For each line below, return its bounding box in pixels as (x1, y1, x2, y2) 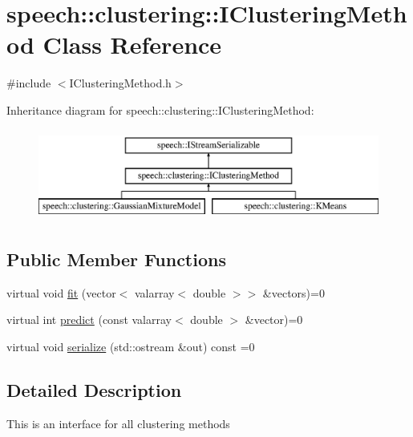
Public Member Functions (6, 246, 226, 271)
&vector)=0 (245, 311, 303, 328)
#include (6, 75, 51, 91)
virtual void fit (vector (6, 284, 116, 301)
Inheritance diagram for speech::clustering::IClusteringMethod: (6, 101, 314, 118)
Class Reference (43, 28, 222, 61)
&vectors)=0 (262, 284, 325, 301)
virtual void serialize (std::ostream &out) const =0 (6, 338, 255, 354)
